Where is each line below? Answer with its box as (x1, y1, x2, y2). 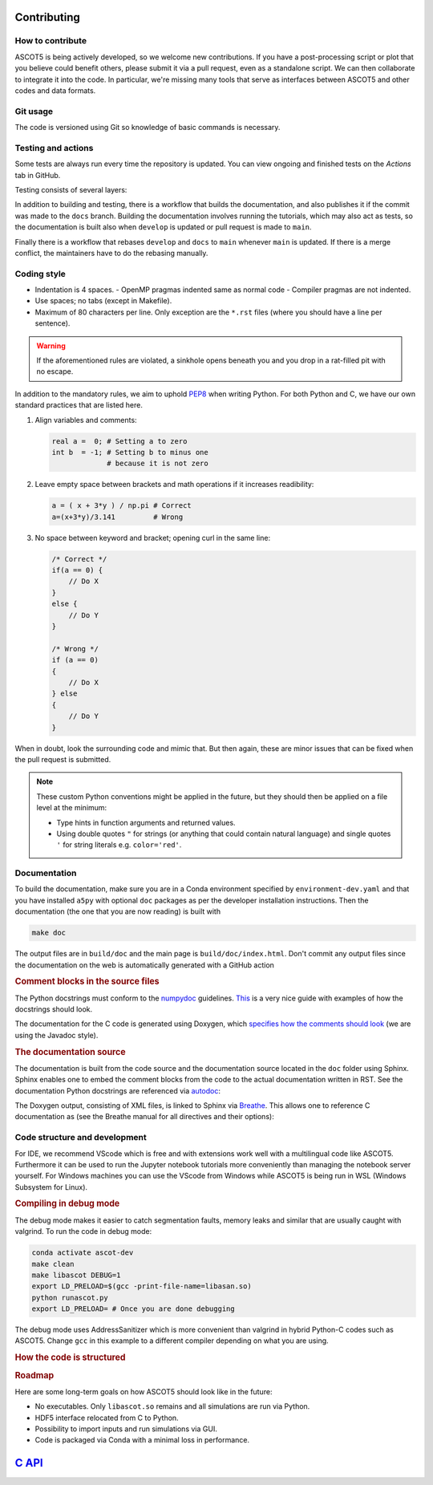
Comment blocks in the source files (14, 976, 160, 987)
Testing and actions (14, 142, 94, 153)
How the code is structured (14, 1352, 126, 1363)
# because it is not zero (107, 459, 208, 469)
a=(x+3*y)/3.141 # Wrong (51, 512, 184, 521)
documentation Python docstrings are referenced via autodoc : (14, 1085, 221, 1095)
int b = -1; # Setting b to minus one (51, 448, 208, 456)
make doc (31, 928, 67, 938)
